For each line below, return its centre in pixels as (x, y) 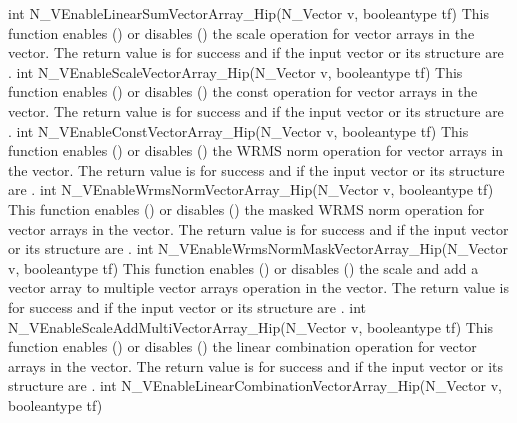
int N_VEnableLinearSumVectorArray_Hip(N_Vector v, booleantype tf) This (249, 13)
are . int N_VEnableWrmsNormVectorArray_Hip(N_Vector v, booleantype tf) (251, 189)
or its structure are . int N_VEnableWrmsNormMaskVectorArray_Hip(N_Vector (258, 248)
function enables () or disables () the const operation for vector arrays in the (243, 91)
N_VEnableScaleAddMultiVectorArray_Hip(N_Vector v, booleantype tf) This (251, 326)
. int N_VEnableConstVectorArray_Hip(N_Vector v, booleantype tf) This (238, 130)
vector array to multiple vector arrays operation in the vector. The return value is (259, 287)
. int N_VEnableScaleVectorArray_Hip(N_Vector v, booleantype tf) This (235, 71)
